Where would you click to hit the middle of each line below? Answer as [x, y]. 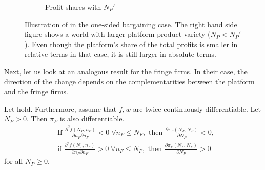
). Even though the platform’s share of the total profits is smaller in [131, 44]
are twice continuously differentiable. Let [197, 108]
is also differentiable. [92, 119]
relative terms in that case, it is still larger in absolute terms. [120, 54]
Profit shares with [73, 7]
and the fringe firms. [36, 91]
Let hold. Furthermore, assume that [60, 108]
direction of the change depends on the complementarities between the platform [129, 81]
